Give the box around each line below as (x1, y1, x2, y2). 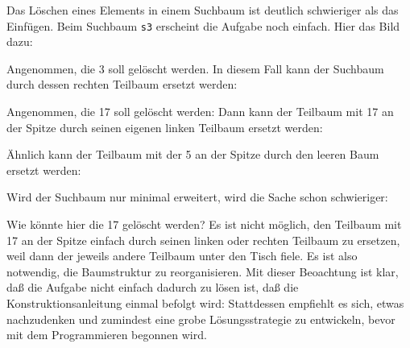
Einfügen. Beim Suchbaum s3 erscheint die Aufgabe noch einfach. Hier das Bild (6, 17, 400, 34)
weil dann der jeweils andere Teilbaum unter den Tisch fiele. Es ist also (6, 247, 358, 264)
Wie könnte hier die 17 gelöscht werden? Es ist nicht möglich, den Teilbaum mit (6, 216, 402, 232)
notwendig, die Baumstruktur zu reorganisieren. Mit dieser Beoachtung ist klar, (6, 263, 399, 280)
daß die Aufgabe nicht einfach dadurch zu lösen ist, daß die (6, 279, 299, 296)
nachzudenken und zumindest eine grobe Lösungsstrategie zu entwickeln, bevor (6, 310, 396, 327)
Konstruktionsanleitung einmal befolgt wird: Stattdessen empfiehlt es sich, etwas (6, 294, 404, 311)
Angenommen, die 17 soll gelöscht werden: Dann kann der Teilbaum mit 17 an (6, 103, 394, 120)
